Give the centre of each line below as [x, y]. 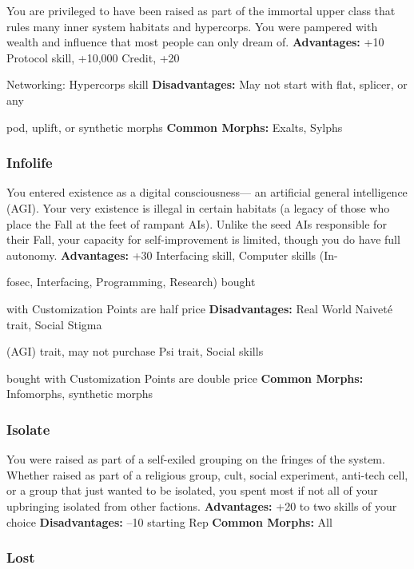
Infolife [30, 163]
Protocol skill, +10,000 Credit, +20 [93, 57]
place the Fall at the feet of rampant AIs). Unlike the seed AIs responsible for [197, 223]
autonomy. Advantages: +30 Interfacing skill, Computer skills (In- [172, 255]
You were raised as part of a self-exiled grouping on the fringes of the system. [196, 459]
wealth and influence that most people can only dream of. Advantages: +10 [195, 42]
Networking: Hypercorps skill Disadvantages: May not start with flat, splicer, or [207, 84]
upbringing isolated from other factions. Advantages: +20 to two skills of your [202, 505]
